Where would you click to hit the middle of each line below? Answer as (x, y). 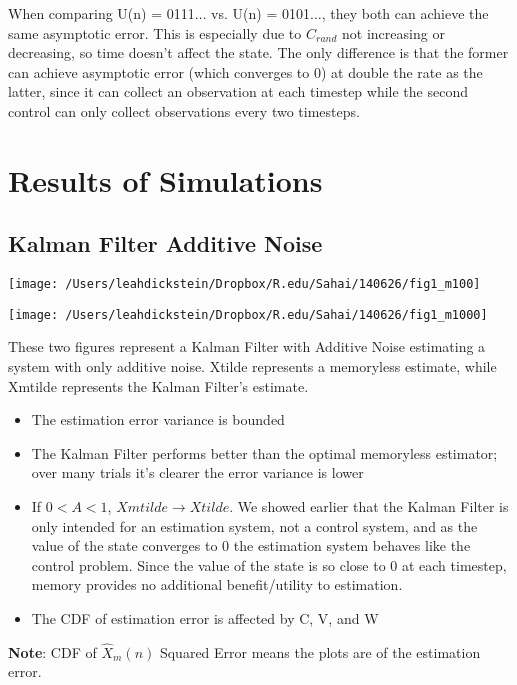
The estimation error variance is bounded (158, 419)
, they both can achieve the (405, 13)
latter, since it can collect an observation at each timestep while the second (238, 91)
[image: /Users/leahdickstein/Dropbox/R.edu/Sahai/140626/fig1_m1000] (248, 314)
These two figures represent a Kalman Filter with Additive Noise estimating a (247, 346)
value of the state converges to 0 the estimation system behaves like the (251, 545)
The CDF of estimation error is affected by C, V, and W (205, 617)
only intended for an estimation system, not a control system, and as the (254, 525)
